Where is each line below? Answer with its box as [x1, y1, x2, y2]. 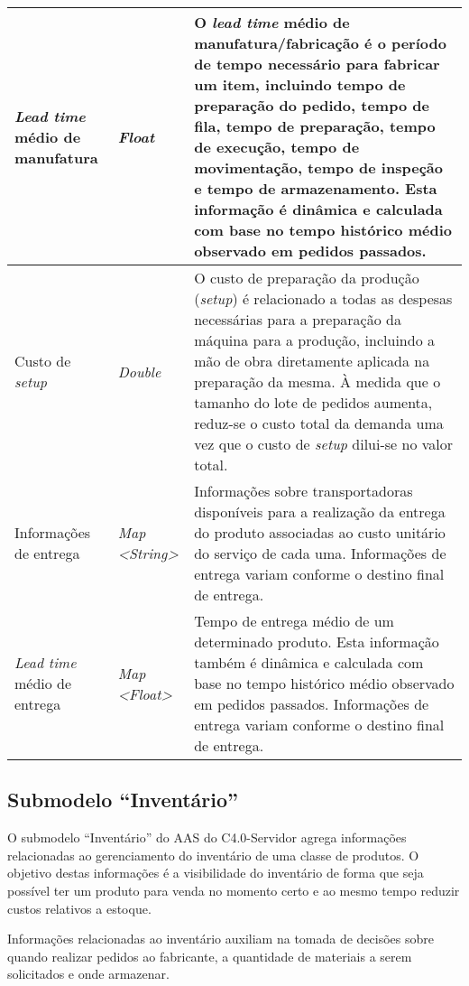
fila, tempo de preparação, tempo [194, 116, 436, 136]
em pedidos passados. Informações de [194, 693, 429, 714]
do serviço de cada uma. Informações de [194, 543, 446, 563]
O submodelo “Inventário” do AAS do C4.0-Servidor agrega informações [7, 828, 407, 847]
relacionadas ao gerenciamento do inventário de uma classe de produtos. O [7, 845, 419, 864]
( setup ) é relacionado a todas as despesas [194, 288, 453, 309]
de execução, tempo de [194, 136, 360, 157]
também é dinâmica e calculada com [194, 652, 424, 673]
